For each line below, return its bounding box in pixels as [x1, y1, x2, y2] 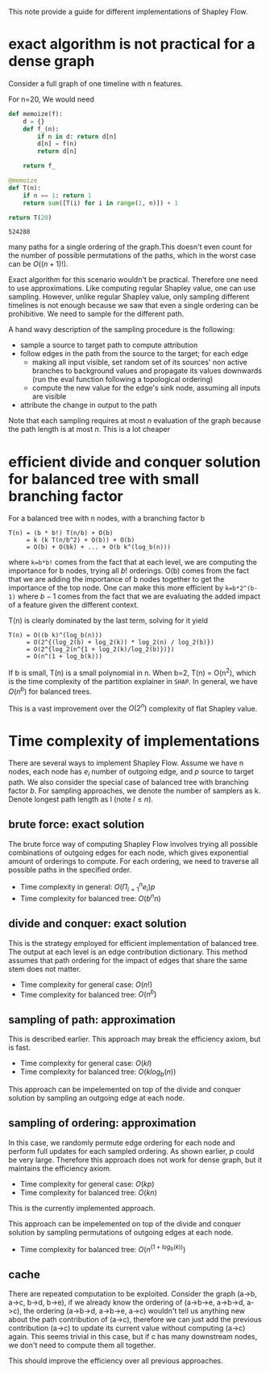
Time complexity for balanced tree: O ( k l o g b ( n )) [19, 1067, 177, 1079]
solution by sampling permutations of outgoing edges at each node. [8, 1227, 234, 1237]
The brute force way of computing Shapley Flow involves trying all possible [8, 839, 259, 848]
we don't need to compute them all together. [8, 1341, 156, 1350]
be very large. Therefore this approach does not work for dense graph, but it [8, 1155, 263, 1164]
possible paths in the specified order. [8, 865, 131, 874]
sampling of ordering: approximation [8, 1116, 197, 1130]
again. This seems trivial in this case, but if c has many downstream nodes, [8, 1332, 258, 1342]
